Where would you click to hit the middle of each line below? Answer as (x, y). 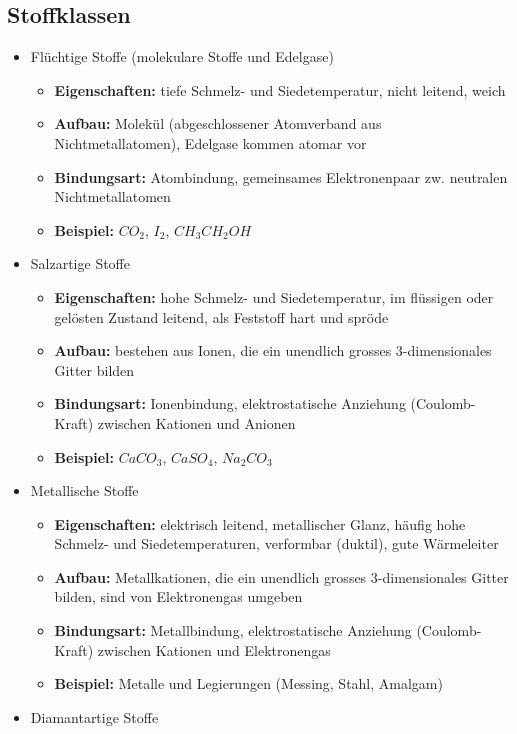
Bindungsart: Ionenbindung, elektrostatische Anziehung (230, 403)
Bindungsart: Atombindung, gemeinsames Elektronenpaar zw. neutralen (281, 176)
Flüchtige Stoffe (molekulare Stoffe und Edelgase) (182, 56)
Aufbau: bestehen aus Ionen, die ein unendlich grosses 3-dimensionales (273, 350)
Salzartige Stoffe (80, 263)
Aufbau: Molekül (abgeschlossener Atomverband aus (218, 123)
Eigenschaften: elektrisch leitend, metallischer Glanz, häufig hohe (260, 523)
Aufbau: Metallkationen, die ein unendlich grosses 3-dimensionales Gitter (281, 576)
